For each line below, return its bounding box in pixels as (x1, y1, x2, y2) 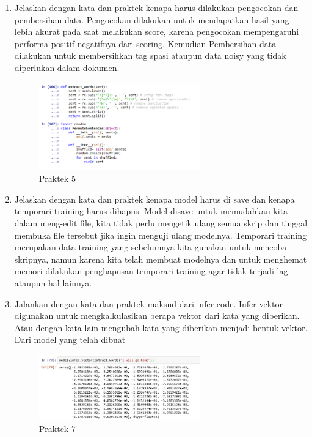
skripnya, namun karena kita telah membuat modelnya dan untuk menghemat (14, 252, 307, 265)
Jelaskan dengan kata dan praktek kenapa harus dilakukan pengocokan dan (14, 1, 299, 13)
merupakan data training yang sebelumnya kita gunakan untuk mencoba (14, 241, 287, 253)
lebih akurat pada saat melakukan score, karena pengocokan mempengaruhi (14, 25, 299, 38)
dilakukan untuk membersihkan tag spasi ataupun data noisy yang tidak (14, 49, 286, 62)
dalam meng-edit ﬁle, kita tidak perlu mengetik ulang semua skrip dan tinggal (14, 217, 308, 230)
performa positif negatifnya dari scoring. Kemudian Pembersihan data (14, 37, 277, 50)
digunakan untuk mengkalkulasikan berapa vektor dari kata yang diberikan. (14, 309, 300, 322)
